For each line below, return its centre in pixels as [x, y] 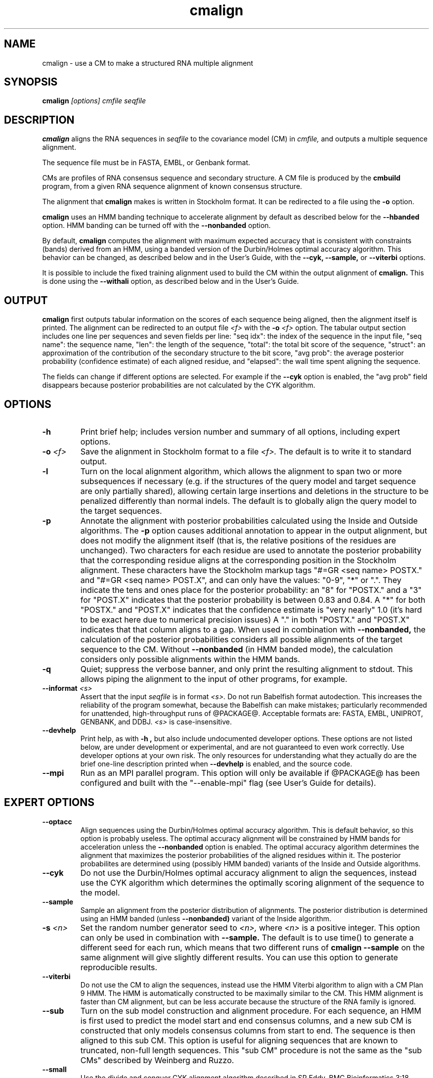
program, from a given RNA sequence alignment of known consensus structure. [172, 186]
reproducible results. [119, 967]
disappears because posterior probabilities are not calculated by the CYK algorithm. [179, 385]
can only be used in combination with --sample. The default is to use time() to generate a [247, 937]
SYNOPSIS [31, 82]
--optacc [57, 821]
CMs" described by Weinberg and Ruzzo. [157, 1060]
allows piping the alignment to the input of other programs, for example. [214, 679]
